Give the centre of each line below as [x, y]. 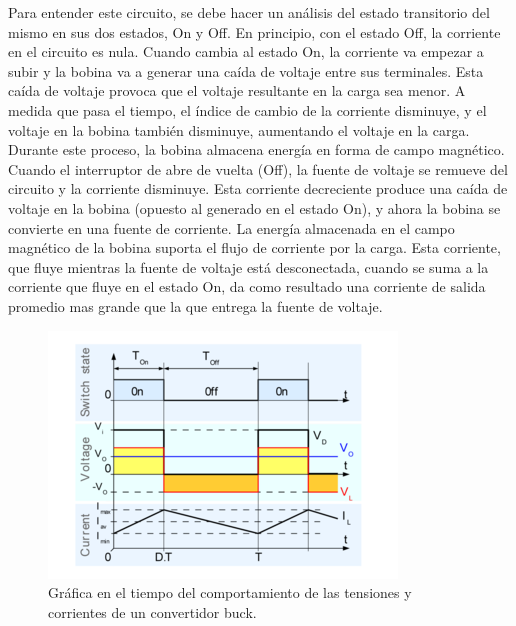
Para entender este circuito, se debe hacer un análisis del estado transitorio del [249, 12]
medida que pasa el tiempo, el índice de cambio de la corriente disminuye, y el [247, 109]
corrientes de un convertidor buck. [152, 611]
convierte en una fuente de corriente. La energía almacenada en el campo [231, 227]
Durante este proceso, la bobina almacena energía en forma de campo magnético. [256, 149]
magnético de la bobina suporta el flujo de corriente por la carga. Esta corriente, [254, 247]
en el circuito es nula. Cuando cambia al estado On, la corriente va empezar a [246, 51]
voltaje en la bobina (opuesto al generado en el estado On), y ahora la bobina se [254, 207]
